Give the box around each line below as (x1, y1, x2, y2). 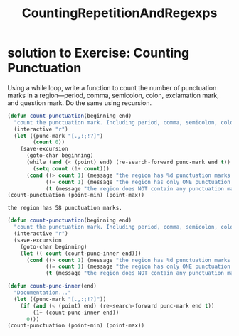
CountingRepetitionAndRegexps (21, 5, 218, 21)
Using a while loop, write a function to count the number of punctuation (7, 83, 217, 92)
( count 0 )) (33, 139, 65, 146)
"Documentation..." (14, 289, 72, 296)
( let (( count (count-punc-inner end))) (20, 250, 142, 257)
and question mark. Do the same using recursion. (7, 98, 152, 107)
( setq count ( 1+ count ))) (33, 165, 110, 172)
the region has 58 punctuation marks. (7, 205, 122, 212)
